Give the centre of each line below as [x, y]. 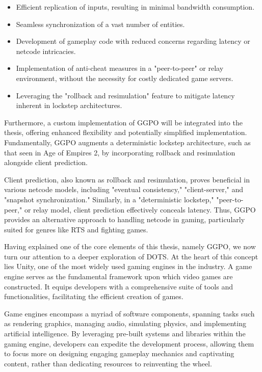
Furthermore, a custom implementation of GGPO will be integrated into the [123, 122]
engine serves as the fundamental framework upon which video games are [119, 276]
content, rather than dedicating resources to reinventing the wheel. [108, 363]
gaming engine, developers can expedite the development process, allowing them [129, 343]
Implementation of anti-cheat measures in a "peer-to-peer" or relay [120, 68]
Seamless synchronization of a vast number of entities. [100, 24]
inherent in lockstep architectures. [69, 105]
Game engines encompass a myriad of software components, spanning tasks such [129, 313]
